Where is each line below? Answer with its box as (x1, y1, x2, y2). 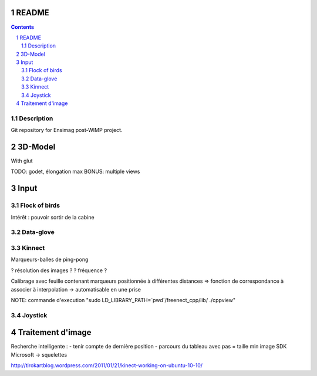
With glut (11, 157, 33, 164)
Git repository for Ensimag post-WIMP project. (11, 127, 123, 134)
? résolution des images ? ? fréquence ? (11, 267, 107, 274)
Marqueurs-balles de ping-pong (11, 256, 89, 263)
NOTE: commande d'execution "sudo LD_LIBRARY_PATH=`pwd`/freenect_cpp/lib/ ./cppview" (11, 296, 236, 303)
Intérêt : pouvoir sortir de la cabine (11, 214, 95, 221)
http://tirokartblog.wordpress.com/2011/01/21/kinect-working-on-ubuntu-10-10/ (11, 362, 203, 369)
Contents (11, 23, 35, 31)
